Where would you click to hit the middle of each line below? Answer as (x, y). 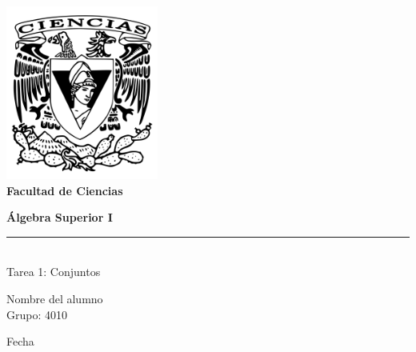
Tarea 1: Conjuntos (54, 272)
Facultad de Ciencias (65, 190)
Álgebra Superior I (60, 217)
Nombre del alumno (55, 298)
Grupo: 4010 (37, 314)
